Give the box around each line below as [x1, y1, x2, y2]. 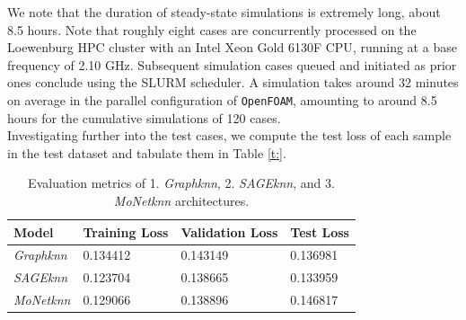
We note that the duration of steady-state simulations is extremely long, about [7, 3, 441, 21]
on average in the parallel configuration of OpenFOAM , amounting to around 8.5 [7, 90, 437, 109]
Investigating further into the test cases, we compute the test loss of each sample [7, 126, 452, 145]
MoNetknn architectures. [113, 191, 250, 209]
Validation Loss [180, 222, 278, 241]
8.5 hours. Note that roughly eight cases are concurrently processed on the [7, 20, 417, 39]
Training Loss [83, 222, 169, 241]
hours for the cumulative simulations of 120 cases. [7, 108, 281, 127]
